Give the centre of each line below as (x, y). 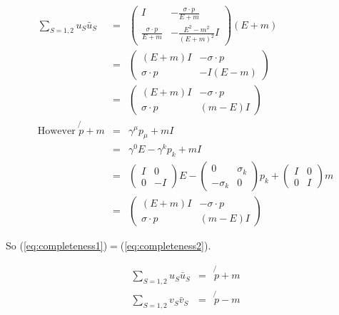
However (56, 131)
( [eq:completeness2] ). (166, 246)
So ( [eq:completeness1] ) (57, 246)
